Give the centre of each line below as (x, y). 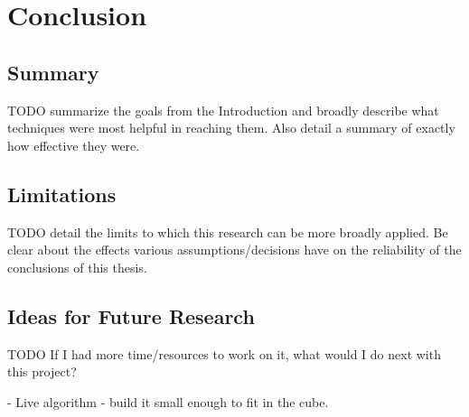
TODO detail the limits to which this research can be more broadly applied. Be (228, 232)
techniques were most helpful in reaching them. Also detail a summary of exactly (231, 128)
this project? (42, 371)
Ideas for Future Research (131, 315)
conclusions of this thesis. (77, 267)
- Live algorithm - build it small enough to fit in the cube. (168, 401)
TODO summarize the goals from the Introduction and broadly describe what (223, 110)
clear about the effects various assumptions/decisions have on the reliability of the (234, 250)
